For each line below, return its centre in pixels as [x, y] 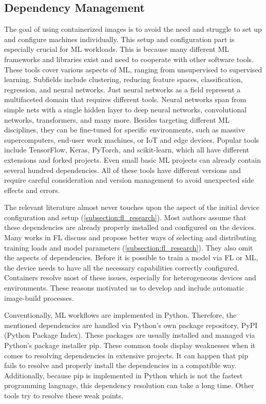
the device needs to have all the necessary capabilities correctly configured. [122, 267]
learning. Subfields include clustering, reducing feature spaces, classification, [123, 79]
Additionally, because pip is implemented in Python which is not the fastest [123, 375]
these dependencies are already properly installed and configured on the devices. [130, 227]
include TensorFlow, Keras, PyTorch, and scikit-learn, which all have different [127, 150]
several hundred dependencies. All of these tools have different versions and [123, 170]
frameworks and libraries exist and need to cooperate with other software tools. [129, 59]
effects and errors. [32, 190]
